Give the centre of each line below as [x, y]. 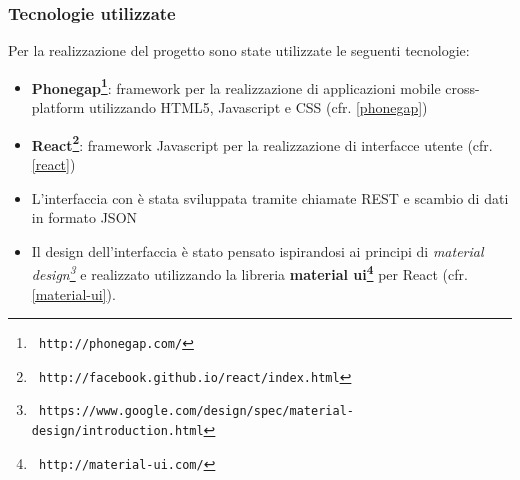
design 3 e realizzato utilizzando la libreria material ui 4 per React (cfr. [249, 272]
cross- [462, 87]
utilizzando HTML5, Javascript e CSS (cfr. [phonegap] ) [258, 107]
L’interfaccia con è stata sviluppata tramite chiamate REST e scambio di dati [270, 197]
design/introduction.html [117, 431]
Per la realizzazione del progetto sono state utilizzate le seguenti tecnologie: [239, 50]
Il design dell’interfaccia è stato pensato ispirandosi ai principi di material [257, 250]
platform [58, 107]
